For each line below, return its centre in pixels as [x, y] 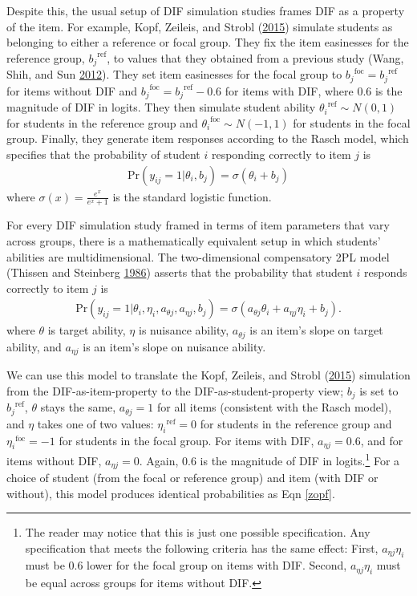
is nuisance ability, [184, 330]
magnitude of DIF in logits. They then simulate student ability [161, 107]
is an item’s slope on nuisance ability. [174, 346]
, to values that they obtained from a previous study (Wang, [255, 57]
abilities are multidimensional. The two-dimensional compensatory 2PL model [198, 256]
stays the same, [78, 407]
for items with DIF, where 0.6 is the [314, 90]
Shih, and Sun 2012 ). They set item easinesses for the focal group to [174, 74]
